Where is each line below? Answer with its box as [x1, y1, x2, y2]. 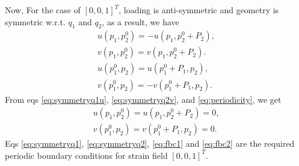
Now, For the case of [5, 4, 81, 16]
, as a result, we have [102, 15, 179, 28]
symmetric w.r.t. [5, 15, 66, 28]
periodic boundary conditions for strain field [5, 149, 168, 161]
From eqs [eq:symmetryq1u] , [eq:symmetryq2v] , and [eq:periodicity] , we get [5, 93, 282, 105]
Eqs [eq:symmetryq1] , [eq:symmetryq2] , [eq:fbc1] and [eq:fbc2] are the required [5, 137, 295, 150]
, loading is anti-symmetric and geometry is [119, 4, 279, 16]
